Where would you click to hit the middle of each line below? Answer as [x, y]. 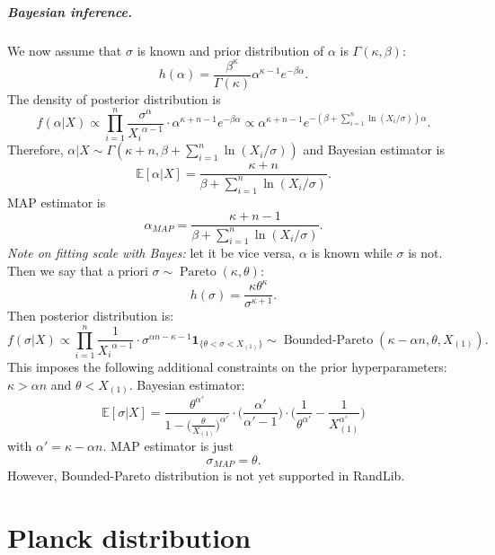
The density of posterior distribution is [114, 98]
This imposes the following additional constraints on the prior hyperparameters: [227, 366]
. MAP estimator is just [168, 446]
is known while [352, 253]
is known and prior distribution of [230, 50]
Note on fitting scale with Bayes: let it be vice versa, [151, 253]
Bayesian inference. [70, 11]
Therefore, [35, 150]
